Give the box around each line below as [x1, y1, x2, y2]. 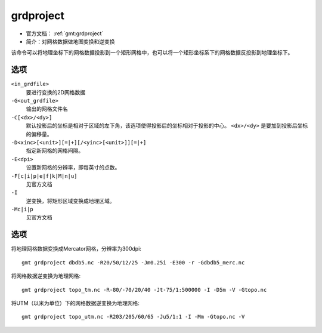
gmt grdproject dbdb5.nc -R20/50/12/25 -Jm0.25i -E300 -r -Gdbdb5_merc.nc [21, 259, 245, 266]
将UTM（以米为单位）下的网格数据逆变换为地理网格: [11, 299, 140, 307]
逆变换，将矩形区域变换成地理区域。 [26, 197, 115, 204]
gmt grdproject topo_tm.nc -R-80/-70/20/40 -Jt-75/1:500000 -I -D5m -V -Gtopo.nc [21, 286, 267, 293]
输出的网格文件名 [26, 105, 68, 113]
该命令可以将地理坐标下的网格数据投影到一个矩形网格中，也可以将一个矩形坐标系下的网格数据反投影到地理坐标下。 [11, 49, 293, 56]
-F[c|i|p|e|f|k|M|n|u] [11, 172, 78, 179]
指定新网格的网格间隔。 [26, 147, 83, 155]
